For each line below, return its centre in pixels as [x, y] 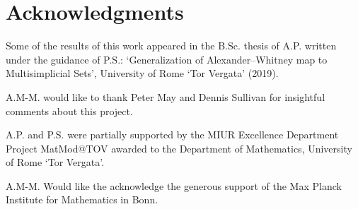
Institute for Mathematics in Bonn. [82, 199]
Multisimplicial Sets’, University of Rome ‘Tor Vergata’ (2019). [142, 73]
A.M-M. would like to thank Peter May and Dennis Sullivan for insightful [166, 96]
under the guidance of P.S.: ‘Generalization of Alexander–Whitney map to [167, 59]
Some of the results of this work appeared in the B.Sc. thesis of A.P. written [171, 46]
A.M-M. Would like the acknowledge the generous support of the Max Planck [174, 185]
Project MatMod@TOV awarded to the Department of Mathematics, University [179, 148]
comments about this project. [69, 111]
